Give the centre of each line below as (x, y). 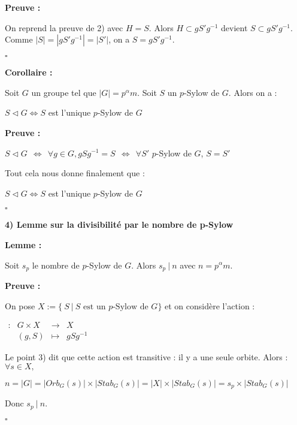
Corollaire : (29, 72)
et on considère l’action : (210, 305)
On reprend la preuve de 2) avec (64, 27)
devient (234, 27)
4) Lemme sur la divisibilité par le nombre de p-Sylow (119, 224)
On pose (20, 305)
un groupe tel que (64, 92)
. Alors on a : (253, 92)
